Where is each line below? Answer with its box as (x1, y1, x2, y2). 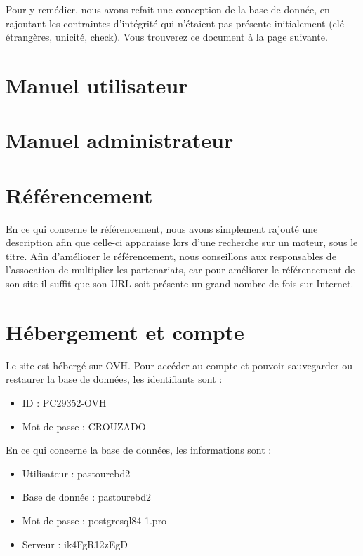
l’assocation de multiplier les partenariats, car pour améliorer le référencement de (6, 262, 355, 277)
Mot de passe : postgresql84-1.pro (22, 513, 167, 527)
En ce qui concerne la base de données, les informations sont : (6, 442, 272, 457)
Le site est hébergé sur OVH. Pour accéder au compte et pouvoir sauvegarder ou (6, 358, 353, 372)
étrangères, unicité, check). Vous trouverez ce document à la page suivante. (6, 29, 328, 44)
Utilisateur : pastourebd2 (22, 466, 131, 480)
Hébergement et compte (6, 317, 244, 346)
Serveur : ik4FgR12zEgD (22, 536, 128, 551)
